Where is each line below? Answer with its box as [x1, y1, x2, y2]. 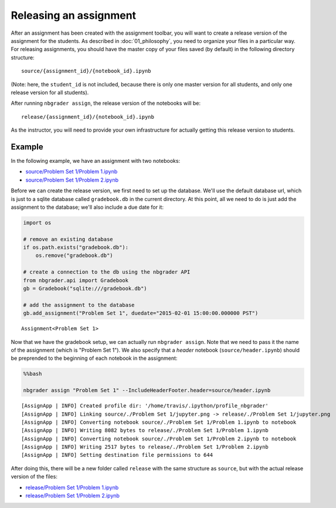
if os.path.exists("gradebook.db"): [23, 244, 129, 251]
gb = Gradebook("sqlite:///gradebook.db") [23, 285, 147, 292]
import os [23, 219, 52, 226]
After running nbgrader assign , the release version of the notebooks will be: [11, 100, 201, 107]
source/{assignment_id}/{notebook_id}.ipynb [21, 68, 152, 75]
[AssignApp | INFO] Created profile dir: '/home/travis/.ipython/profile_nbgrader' [21, 403, 269, 409]
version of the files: [11, 473, 58, 480]
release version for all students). [11, 89, 89, 96]
